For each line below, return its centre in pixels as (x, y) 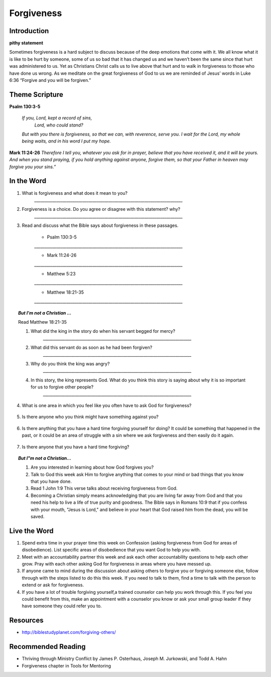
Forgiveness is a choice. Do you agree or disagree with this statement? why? (101, 209)
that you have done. (51, 481)
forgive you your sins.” (33, 167)
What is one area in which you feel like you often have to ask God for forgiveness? (107, 405)
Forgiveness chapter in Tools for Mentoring (66, 665)
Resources (26, 621)
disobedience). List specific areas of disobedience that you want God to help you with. (111, 550)
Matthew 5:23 (61, 274)
